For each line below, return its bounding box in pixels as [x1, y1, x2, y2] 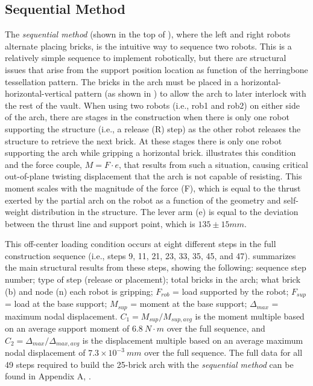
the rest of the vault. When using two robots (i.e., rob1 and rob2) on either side [5, 98, 300, 111]
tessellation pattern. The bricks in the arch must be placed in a [5, 75, 239, 88]
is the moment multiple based [195, 309, 305, 322]
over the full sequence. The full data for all [144, 346, 303, 359]
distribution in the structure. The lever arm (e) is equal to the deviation [31, 205, 299, 218]
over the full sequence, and [166, 322, 265, 335]
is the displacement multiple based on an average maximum [82, 333, 303, 346]
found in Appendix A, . [5, 370, 91, 382]
